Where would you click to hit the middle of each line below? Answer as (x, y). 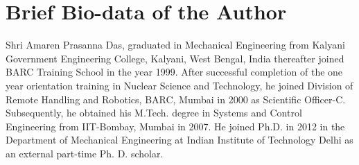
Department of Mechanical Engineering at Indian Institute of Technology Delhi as (179, 140)
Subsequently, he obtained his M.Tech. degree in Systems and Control (154, 113)
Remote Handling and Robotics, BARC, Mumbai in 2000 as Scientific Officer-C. (176, 99)
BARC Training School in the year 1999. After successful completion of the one (174, 72)
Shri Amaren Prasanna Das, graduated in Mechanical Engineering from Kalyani (175, 45)
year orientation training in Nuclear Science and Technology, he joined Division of (179, 85)
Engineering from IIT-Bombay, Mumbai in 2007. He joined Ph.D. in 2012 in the (175, 126)
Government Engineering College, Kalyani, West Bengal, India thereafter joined (175, 58)
